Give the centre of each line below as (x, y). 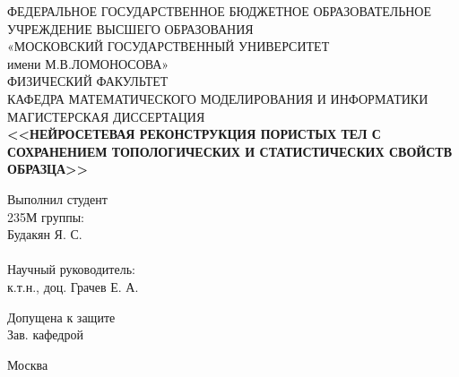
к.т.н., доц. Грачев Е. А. (73, 286)
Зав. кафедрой (45, 334)
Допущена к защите (61, 317)
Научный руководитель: (71, 269)
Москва (28, 364)
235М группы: (46, 216)
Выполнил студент (57, 198)
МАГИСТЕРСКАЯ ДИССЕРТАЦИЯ (106, 116)
